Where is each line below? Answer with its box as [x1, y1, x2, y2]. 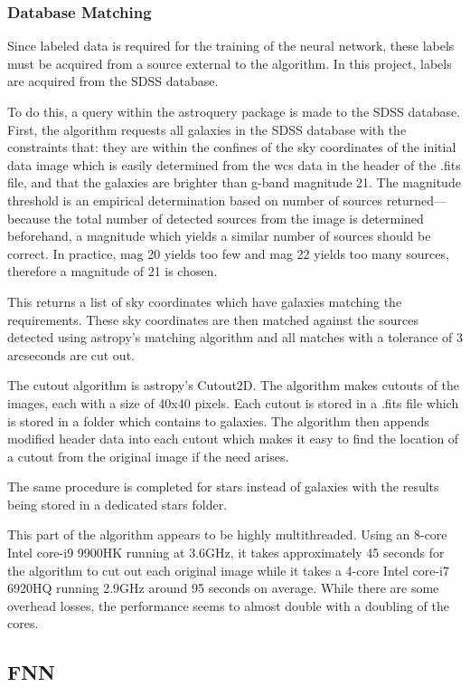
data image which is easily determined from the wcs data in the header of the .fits [7, 155, 461, 174]
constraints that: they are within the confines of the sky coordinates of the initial [7, 138, 456, 157]
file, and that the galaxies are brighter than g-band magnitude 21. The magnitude [7, 173, 461, 192]
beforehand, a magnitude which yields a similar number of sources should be [7, 226, 431, 245]
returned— [386, 190, 447, 209]
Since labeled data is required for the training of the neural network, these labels [7, 36, 455, 55]
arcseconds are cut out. [7, 345, 135, 364]
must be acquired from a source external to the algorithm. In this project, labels [7, 53, 452, 72]
